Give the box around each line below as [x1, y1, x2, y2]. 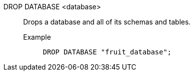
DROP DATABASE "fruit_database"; [43, 48, 172, 56]
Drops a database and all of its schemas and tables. [23, 18, 191, 26]
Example [23, 33, 51, 41]
